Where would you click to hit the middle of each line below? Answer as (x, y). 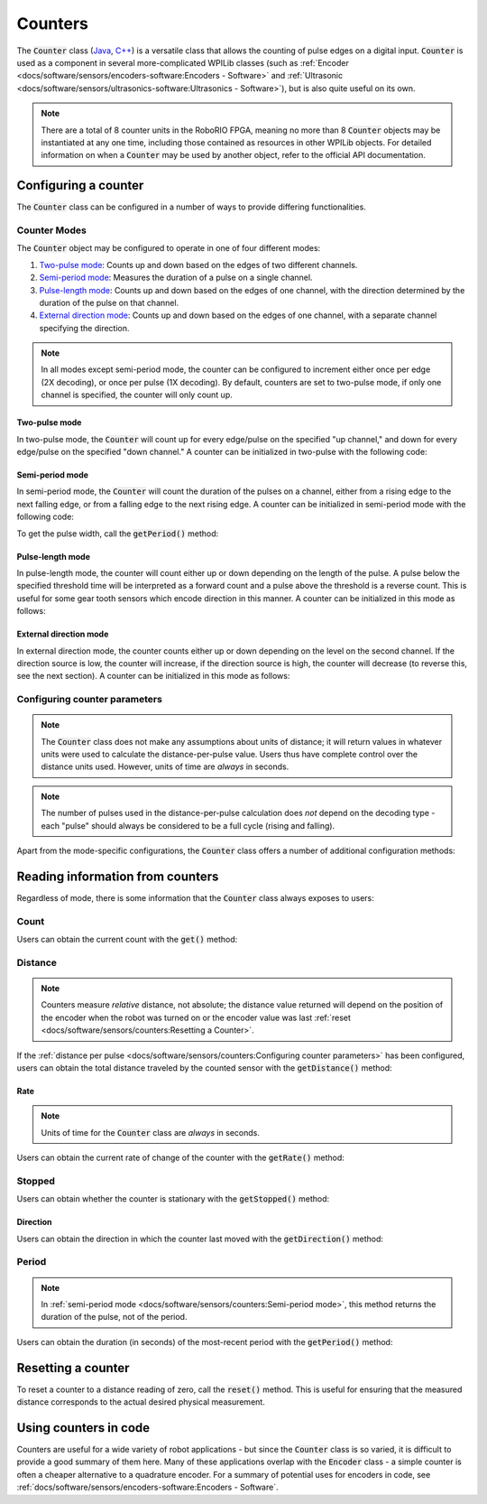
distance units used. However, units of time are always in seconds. (165, 766)
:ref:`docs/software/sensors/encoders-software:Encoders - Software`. (147, 1487)
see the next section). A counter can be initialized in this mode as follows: (153, 676)
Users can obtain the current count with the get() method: (127, 940)
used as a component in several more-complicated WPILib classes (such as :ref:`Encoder (183, 62)
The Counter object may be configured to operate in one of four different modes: (169, 248)
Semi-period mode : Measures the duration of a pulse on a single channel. (176, 278)
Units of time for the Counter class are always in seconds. (151, 1132)
